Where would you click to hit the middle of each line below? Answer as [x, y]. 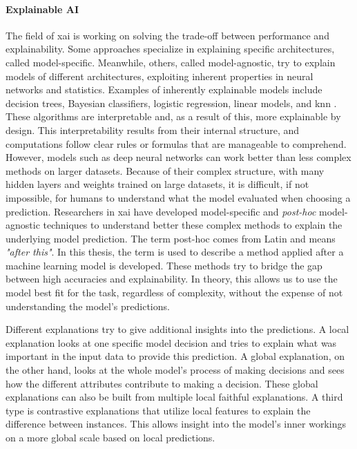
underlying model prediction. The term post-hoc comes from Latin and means [171, 238]
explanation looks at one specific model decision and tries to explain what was [171, 342]
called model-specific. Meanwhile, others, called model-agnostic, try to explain [171, 62]
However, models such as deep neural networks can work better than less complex [178, 157]
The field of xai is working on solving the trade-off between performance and [167, 35]
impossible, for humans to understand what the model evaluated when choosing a [178, 197]
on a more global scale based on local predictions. [110, 438]
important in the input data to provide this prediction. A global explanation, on [175, 356]
